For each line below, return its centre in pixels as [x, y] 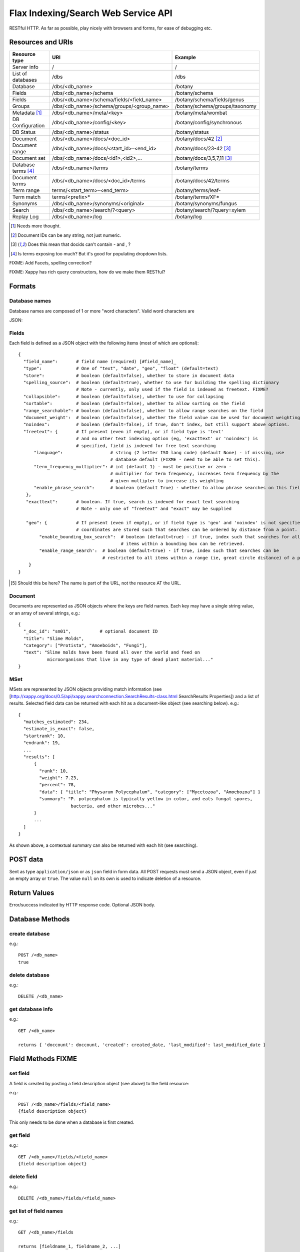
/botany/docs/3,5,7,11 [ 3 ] [203, 158]
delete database [29, 975]
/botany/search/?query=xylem [210, 210]
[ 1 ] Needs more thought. [36, 226]
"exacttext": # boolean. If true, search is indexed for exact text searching [133, 502]
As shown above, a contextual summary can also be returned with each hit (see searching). [103, 845]
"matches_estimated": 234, [56, 722]
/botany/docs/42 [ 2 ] [198, 139]
